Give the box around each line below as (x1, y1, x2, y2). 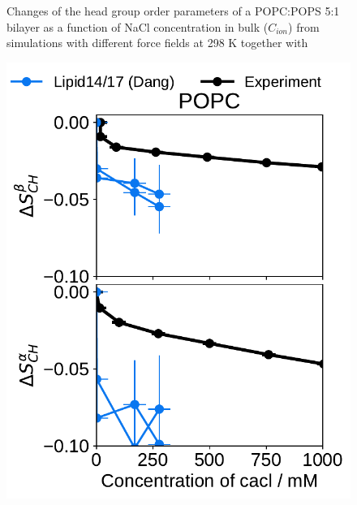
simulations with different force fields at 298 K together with (6, 34, 308, 51)
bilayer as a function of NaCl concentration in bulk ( (6, 18, 269, 35)
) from (288, 18, 320, 35)
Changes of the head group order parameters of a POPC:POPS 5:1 (6, 2, 340, 19)
